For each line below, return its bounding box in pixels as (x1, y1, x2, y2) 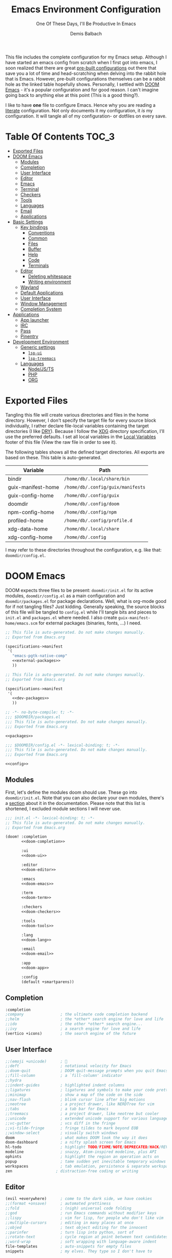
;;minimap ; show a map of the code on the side (5, 1092, 143, 1097)
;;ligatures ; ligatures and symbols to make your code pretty (5, 1087, 170, 1092)
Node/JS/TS (28, 366, 54, 372)
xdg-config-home (8, 534, 53, 541)
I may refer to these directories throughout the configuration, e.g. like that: (5, 546, 162, 553)
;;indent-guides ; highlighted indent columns (5, 1083, 125, 1088)
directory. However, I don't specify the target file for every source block (5, 417, 157, 423)
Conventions (28, 229, 55, 235)
